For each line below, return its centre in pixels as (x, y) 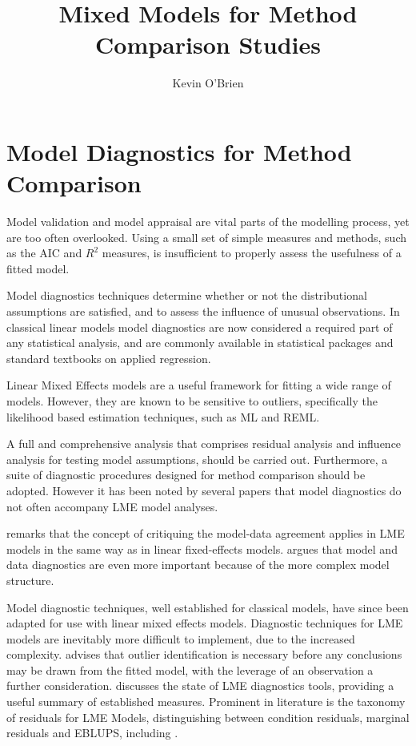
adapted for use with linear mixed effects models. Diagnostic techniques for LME (205, 623)
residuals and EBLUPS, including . (92, 733)
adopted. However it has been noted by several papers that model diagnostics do (204, 490)
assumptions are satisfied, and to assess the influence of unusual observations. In (203, 311)
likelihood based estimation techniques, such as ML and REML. (163, 416)
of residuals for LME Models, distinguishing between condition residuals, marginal (208, 717)
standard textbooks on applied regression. (109, 358)
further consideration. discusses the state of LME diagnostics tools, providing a (200, 686)
